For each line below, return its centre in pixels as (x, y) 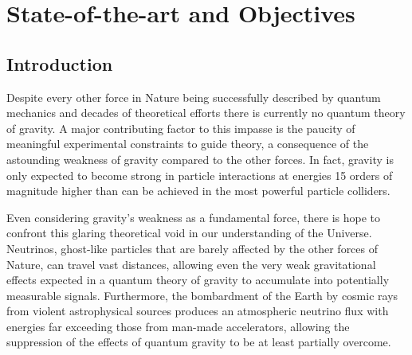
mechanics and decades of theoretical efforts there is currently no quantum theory (206, 113)
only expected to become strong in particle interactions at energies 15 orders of (200, 175)
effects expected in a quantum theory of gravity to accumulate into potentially (198, 280)
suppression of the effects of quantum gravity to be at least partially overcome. (199, 342)
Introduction (60, 63)
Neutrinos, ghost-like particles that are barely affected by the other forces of (192, 248)
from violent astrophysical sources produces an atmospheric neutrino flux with (198, 311)
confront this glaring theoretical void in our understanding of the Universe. (189, 233)
